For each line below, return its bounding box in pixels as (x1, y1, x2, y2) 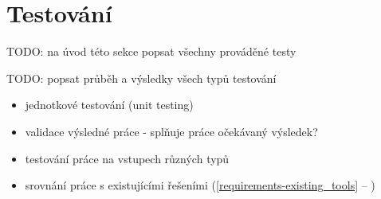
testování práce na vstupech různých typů (25, 150, 230, 166)
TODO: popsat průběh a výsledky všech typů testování (6, 69, 277, 86)
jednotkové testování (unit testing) (25, 96, 194, 113)
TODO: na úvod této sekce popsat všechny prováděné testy (6, 43, 297, 60)
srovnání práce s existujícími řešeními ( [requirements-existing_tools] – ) (25, 177, 375, 193)
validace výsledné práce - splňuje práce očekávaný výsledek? (25, 123, 318, 139)
